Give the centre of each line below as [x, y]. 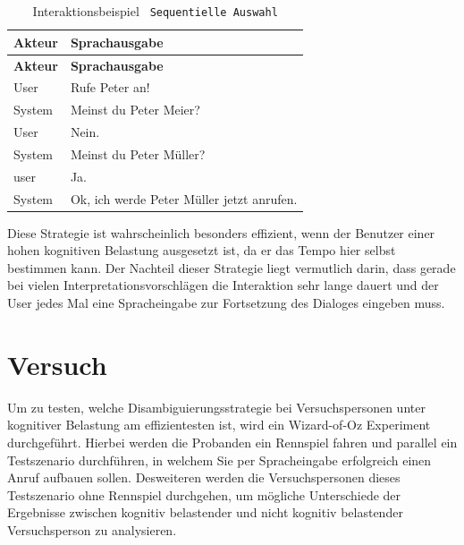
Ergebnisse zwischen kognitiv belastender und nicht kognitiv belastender [205, 512]
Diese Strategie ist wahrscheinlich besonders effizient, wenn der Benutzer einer [221, 232]
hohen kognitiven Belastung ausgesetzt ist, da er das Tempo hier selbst [202, 250]
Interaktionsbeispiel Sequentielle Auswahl [155, 11]
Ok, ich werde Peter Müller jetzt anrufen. [184, 198]
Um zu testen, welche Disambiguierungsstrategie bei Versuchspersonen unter [216, 407]
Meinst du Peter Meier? [135, 110]
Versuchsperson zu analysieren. [92, 529]
